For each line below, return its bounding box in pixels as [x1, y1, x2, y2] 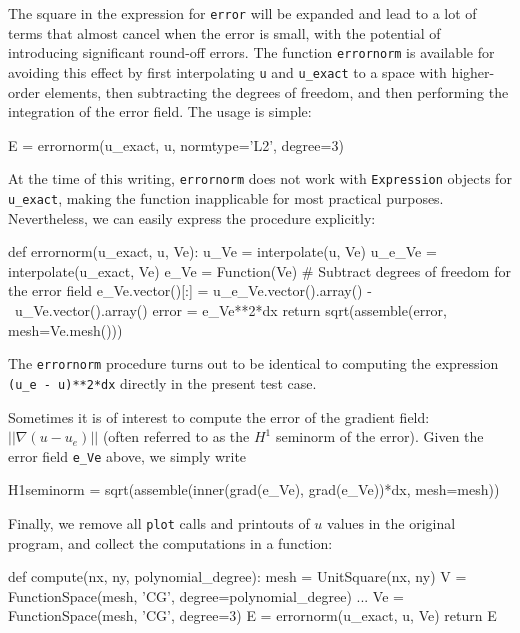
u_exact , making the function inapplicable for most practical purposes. [8, 188, 444, 208]
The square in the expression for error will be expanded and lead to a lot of [8, 3, 477, 23]
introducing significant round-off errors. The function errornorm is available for [8, 42, 495, 63]
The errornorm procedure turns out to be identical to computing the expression [8, 353, 499, 374]
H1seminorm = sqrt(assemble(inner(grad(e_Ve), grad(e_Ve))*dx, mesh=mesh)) [8, 479, 500, 500]
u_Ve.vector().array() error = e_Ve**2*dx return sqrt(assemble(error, [14, 300, 447, 321]
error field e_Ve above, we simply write [8, 445, 247, 466]
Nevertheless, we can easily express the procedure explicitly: [8, 207, 376, 228]
